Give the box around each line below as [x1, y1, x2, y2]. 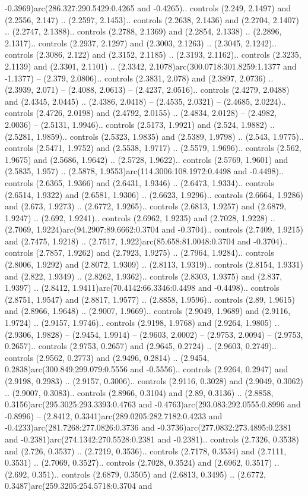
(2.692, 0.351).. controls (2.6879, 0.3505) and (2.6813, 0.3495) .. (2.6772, [5, 467, 266, 480]
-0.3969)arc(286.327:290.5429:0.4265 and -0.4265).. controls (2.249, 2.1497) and [5, 2, 291, 14]
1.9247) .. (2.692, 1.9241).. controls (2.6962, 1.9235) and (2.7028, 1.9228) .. [5, 211, 275, 224]
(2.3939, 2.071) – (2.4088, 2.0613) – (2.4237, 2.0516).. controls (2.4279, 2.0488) [5, 83, 290, 96]
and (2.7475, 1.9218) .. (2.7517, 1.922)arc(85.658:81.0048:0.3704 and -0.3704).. [5, 234, 288, 247]
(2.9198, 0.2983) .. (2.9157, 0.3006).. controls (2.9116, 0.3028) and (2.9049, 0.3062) [5, 375, 303, 387]
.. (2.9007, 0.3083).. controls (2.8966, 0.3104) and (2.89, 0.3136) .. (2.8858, [5, 386, 274, 398]
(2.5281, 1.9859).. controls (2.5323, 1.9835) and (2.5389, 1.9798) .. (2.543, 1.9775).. [5, 130, 304, 142]
